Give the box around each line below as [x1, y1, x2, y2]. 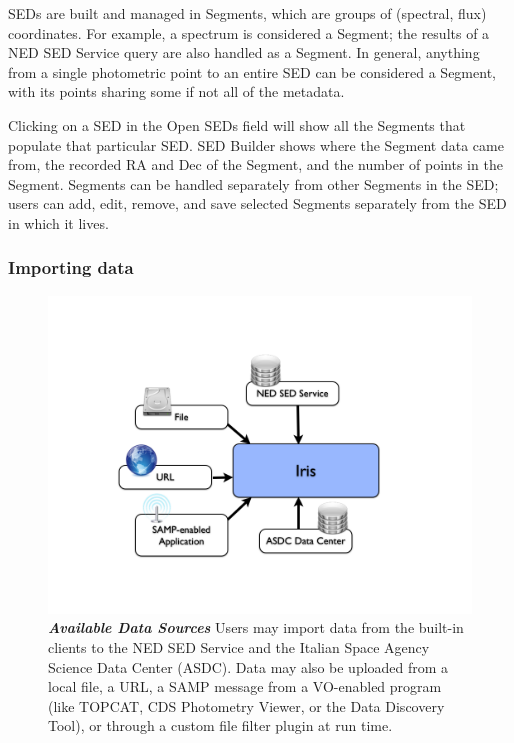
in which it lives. [8, 212, 109, 233]
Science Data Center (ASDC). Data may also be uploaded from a [48, 656, 449, 677]
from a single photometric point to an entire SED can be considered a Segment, [8, 61, 496, 82]
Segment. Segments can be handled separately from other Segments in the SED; [8, 173, 499, 194]
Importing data [8, 255, 134, 280]
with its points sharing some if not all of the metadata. [8, 81, 345, 102]
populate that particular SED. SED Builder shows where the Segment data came [8, 134, 504, 155]
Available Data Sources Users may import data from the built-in [48, 617, 464, 638]
